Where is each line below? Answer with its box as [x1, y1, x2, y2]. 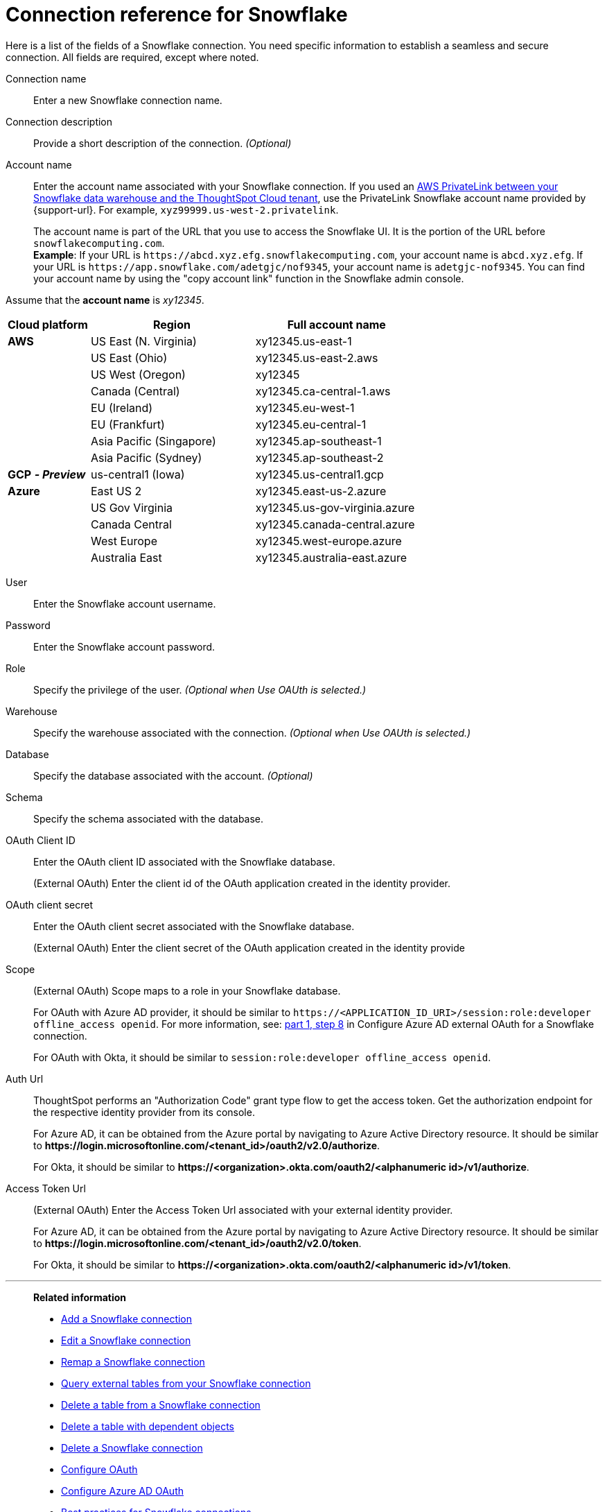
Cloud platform [8, 317, 88, 332]
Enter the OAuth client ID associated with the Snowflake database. [33, 855, 335, 868]
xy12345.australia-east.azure [255, 550, 407, 565]
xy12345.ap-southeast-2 [255, 450, 384, 465]
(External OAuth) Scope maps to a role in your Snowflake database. [33, 984, 341, 997]
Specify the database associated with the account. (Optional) [33, 769, 313, 782]
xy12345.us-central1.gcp [255, 467, 384, 481]
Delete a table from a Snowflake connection [61, 1398, 261, 1411]
